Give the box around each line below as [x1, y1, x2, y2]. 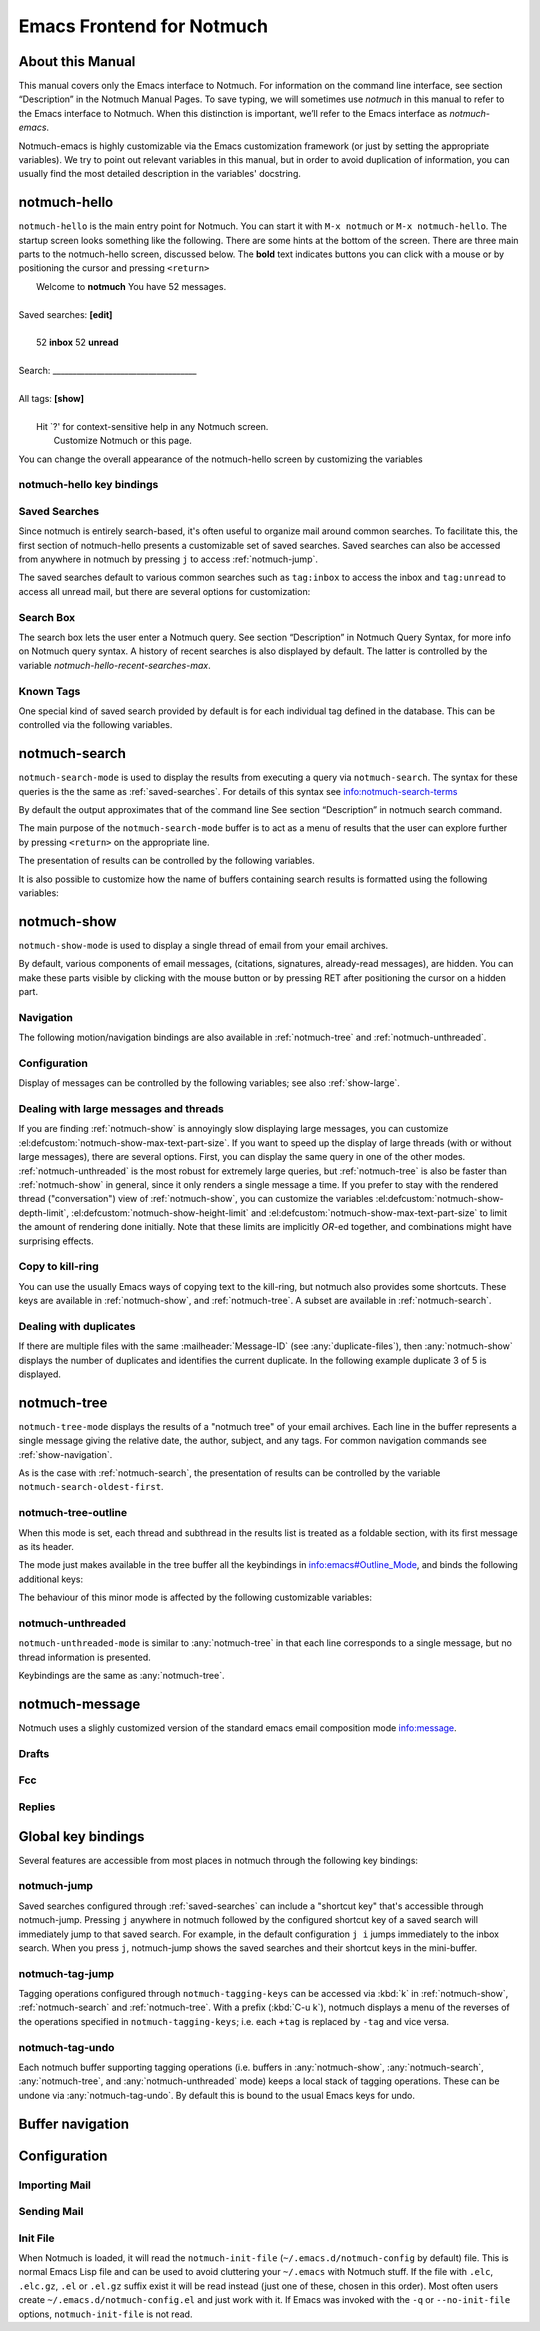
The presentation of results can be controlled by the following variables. [18, 855, 315, 867]
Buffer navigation [18, 2115, 130, 2132]
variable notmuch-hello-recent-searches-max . [18, 659, 211, 671]
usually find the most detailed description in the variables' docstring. [18, 168, 302, 180]
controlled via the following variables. [18, 719, 173, 731]
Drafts [18, 1746, 50, 1760]
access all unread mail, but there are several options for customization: [18, 585, 311, 597]
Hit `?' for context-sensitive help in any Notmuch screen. [36, 420, 269, 432]
